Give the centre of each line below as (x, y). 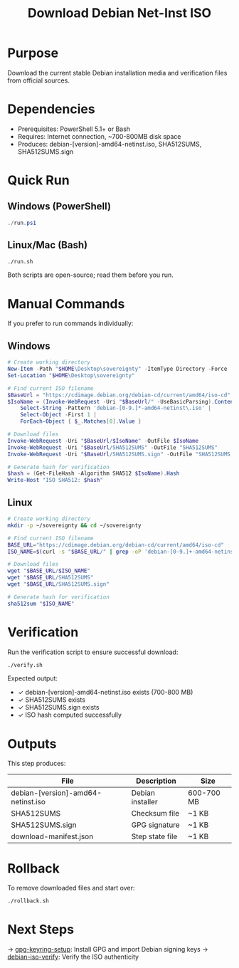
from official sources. (38, 80)
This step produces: (37, 764)
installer (144, 802)
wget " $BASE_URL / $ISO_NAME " (49, 571)
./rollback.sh (28, 901)
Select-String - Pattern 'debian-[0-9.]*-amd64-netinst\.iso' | (116, 408)
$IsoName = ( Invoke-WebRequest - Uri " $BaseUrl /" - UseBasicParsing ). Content (122, 401)
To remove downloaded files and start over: (71, 888)
